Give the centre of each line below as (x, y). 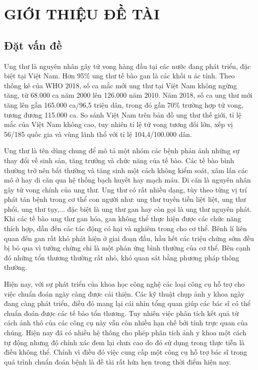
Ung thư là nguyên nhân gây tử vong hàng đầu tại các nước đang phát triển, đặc (128, 66)
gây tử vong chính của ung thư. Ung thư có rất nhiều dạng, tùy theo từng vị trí (126, 189)
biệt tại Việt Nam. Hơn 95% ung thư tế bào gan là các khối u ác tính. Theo (120, 76)
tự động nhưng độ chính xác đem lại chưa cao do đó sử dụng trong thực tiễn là (125, 342)
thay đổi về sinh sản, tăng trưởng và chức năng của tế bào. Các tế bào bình (119, 160)
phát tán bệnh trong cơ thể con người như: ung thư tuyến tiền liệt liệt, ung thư (125, 199)
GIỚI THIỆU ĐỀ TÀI (82, 14)
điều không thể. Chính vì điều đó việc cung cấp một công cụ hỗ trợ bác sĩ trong (126, 352)
